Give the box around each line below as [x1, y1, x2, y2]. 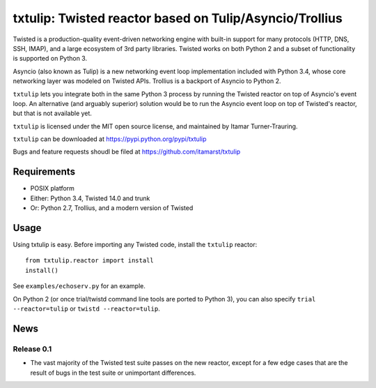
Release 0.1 [13, 344, 52, 354]
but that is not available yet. [13, 109, 92, 118]
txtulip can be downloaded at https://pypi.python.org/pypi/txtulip [13, 135, 207, 143]
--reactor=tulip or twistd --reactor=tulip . [13, 304, 160, 313]
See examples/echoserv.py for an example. [13, 282, 146, 290]
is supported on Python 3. [13, 54, 87, 63]
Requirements [13, 166, 76, 178]
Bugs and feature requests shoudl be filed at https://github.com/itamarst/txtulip [13, 147, 241, 156]
